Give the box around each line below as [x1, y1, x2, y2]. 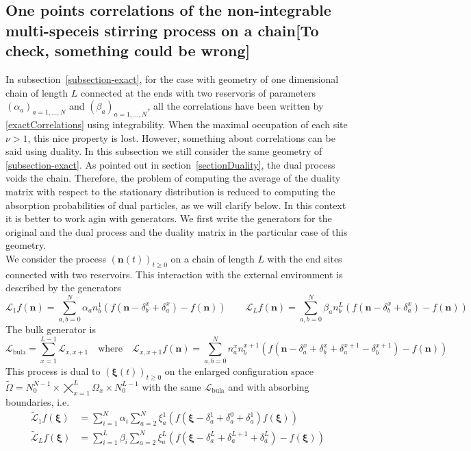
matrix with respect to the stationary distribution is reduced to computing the [5, 184, 335, 198]
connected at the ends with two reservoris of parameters [80, 85, 316, 99]
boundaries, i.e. [5, 394, 70, 409]
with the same [142, 379, 201, 393]
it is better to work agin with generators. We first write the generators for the [5, 211, 332, 225]
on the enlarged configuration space [164, 363, 314, 378]
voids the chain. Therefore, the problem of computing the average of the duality [5, 171, 341, 185]
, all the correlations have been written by [147, 99, 324, 113]
